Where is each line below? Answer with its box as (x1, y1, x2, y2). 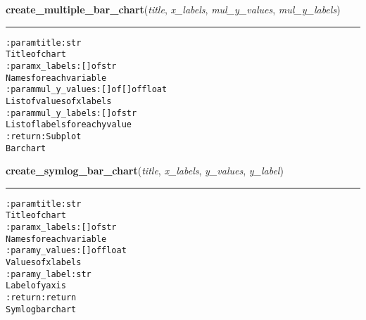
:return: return (6, 293, 77, 302)
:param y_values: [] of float (6, 245, 127, 256)
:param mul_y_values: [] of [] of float (6, 84, 168, 95)
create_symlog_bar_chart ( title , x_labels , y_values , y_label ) (6, 163, 284, 178)
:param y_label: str (6, 269, 91, 279)
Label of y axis (6, 281, 66, 291)
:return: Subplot (6, 131, 82, 141)
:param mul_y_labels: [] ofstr (6, 108, 137, 118)
